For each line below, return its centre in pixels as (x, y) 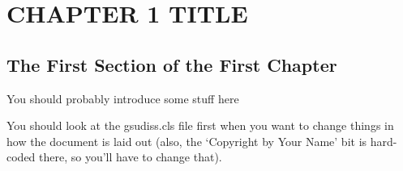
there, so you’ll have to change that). (131, 157)
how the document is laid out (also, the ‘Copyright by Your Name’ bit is (187, 141)
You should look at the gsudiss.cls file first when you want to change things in (200, 125)
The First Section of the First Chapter (172, 64)
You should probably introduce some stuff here (123, 98)
